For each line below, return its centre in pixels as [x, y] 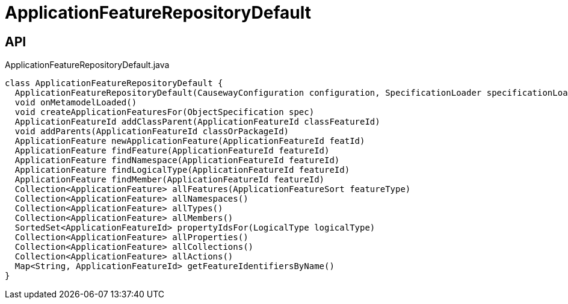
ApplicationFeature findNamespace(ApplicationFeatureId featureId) [177, 160]
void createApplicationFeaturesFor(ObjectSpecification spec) [165, 112]
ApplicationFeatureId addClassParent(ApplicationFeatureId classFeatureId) [197, 122]
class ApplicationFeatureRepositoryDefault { [114, 83]
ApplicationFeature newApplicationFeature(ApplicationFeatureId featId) [190, 141]
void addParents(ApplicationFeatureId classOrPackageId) [152, 132]
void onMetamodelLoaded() [76, 103]
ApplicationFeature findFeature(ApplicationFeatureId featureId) [172, 151]
